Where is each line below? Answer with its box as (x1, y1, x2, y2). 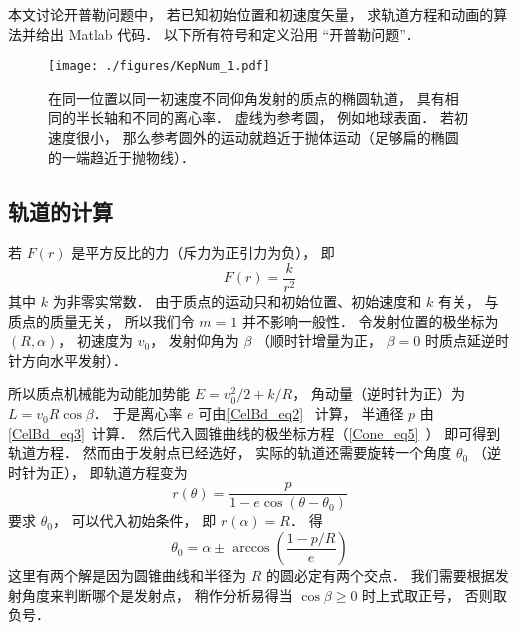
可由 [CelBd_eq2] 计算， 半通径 (198, 403, 404, 424)
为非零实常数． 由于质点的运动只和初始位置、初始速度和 (52, 291, 422, 312)
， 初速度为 (58, 330, 133, 351)
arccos (232, 541, 270, 556)
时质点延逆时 (424, 330, 509, 351)
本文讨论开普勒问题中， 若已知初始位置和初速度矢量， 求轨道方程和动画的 (8, 4, 494, 24)
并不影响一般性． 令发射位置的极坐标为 (241, 310, 499, 331)
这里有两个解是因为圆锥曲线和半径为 (8, 565, 246, 586)
